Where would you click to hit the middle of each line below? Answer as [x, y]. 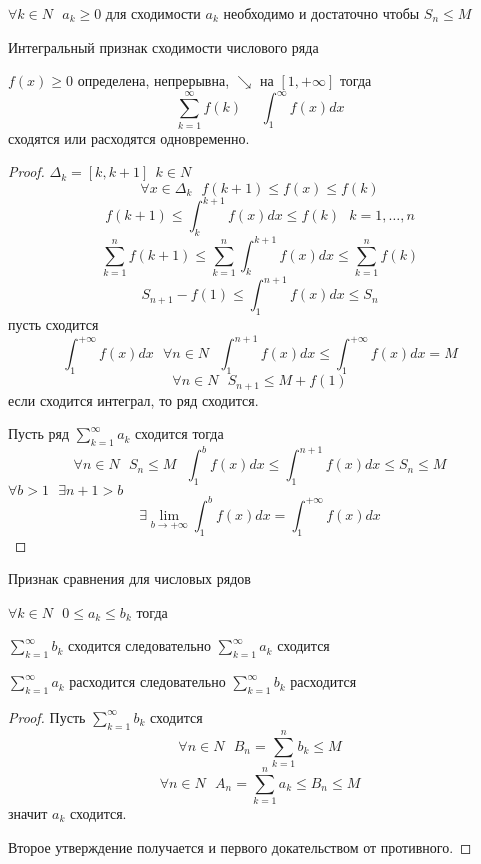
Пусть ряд [39, 433]
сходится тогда [179, 433]
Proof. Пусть [47, 716]
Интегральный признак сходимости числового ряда [163, 46]
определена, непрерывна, [153, 80]
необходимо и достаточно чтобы [321, 13]
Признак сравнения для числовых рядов [129, 578]
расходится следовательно [147, 681]
